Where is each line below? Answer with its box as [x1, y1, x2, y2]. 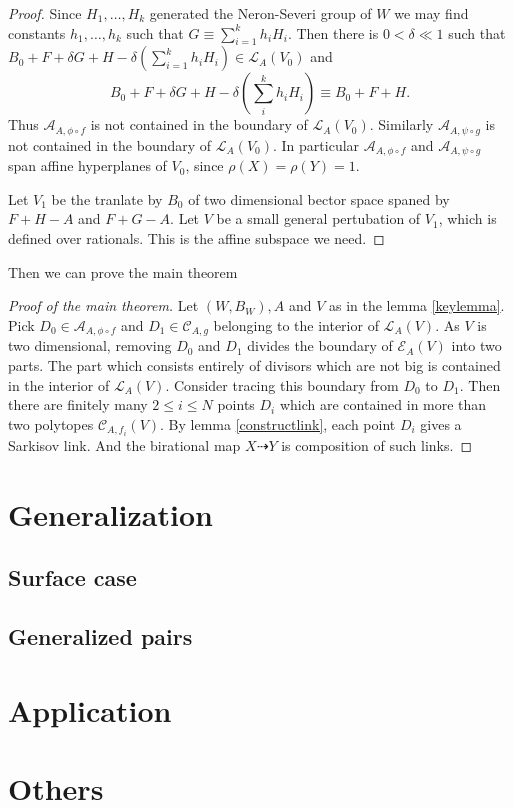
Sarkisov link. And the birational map [8, 434, 241, 455]
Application [8, 689, 172, 730]
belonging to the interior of [213, 314, 379, 335]
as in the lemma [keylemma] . [328, 295, 505, 316]
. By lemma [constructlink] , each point [160, 413, 396, 434]
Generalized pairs [8, 620, 193, 651]
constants [8, 22, 66, 43]
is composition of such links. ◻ [281, 434, 472, 455]
